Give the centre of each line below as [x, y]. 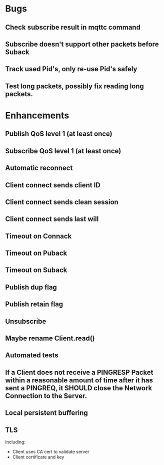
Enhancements [37, 115]
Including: [15, 442]
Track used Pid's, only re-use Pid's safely [71, 69]
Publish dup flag [31, 287]
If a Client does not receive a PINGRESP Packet [79, 372]
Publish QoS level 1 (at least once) [59, 134]
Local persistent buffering [47, 413]
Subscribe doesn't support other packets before [82, 44]
